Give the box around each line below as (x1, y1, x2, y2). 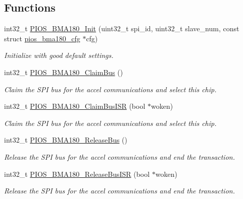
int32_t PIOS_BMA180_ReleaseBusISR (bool (4, 168, 150, 179)
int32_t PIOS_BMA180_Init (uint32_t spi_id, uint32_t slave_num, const (4, 23, 239, 34)
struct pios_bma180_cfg (4, 33, 80, 43)
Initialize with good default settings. (4, 50, 114, 60)
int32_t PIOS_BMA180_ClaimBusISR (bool (4, 101, 145, 111)
